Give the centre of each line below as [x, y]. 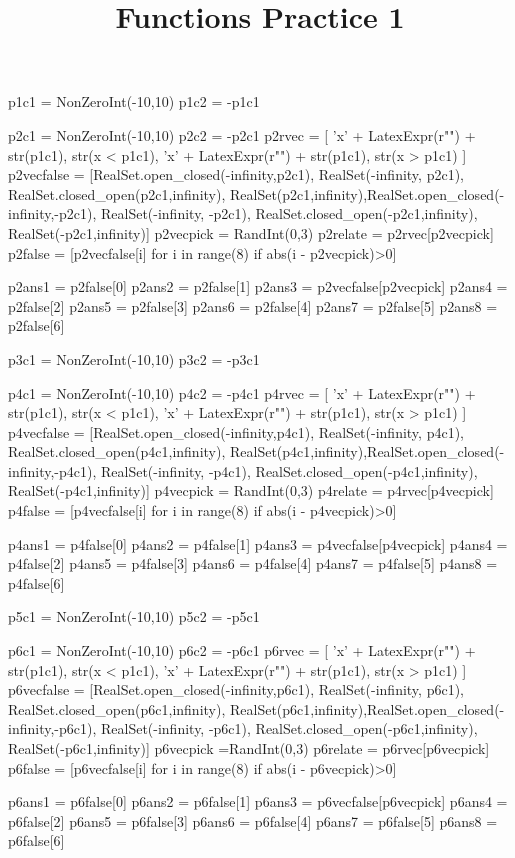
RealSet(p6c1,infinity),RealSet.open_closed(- [367, 708]
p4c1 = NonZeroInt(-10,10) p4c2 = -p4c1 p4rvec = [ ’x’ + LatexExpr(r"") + [242, 392]
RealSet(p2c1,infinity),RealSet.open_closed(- [367, 193]
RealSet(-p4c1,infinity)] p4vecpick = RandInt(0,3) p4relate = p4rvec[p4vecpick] [251, 490]
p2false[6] [36, 325]
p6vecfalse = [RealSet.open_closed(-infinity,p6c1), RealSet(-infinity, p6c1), [236, 689]
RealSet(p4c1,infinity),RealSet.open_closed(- [367, 451]
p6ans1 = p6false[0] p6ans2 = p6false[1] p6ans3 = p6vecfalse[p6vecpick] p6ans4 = [258, 801]
